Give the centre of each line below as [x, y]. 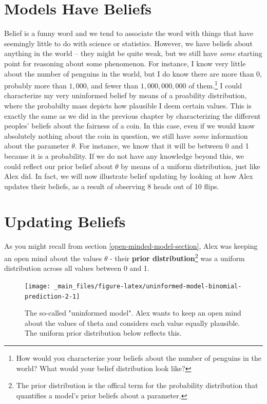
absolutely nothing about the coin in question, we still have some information [126, 135]
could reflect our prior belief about [59, 166]
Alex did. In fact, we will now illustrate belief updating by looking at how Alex [129, 176]
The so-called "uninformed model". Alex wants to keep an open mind [133, 313]
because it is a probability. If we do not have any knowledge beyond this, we [124, 155]
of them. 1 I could [215, 85]
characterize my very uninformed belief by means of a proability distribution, [126, 95]
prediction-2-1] [52, 296]
